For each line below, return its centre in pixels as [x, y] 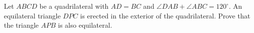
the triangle [21, 25]
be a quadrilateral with [74, 6]
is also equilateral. [85, 25]
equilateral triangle [32, 15]
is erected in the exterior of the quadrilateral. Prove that [165, 15]
